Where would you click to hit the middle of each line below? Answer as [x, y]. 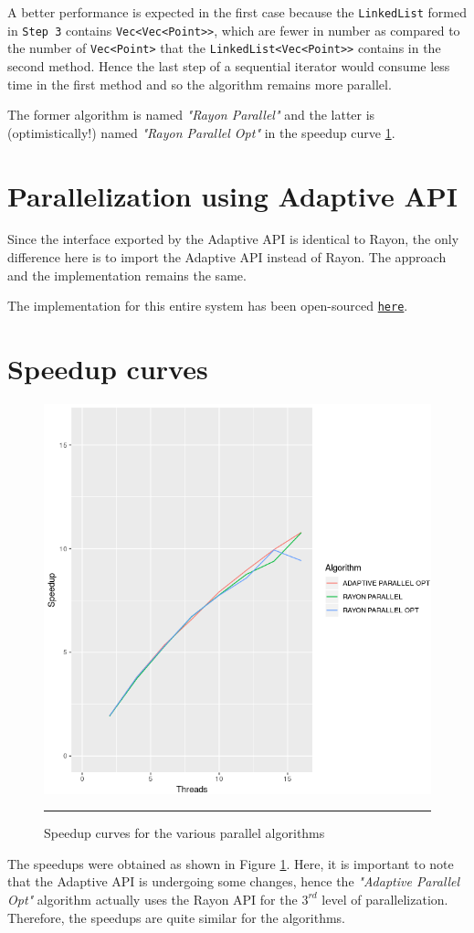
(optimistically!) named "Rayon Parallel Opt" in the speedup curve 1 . [201, 132]
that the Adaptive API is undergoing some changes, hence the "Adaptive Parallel [234, 881]
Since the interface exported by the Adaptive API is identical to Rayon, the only [233, 239]
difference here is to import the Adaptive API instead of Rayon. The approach [227, 257]
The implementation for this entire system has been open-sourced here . [208, 306]
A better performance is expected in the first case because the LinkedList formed [237, 12]
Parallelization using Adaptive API [232, 195]
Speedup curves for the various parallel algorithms [184, 833]
